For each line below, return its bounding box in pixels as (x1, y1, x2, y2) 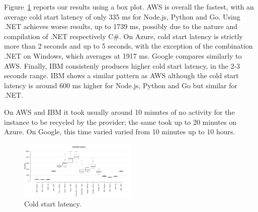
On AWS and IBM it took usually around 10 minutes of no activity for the (4, 106, 235, 117)
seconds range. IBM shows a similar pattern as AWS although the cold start (4, 70, 239, 81)
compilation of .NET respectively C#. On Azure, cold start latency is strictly (4, 31, 243, 41)
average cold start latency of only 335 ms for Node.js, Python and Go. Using (4, 11, 240, 22)
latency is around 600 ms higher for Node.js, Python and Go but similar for (4, 80, 238, 90)
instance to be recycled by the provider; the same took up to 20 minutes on (4, 116, 236, 127)
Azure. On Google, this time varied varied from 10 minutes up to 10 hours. (4, 126, 235, 137)
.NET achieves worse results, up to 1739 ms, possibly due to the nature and (4, 21, 237, 32)
